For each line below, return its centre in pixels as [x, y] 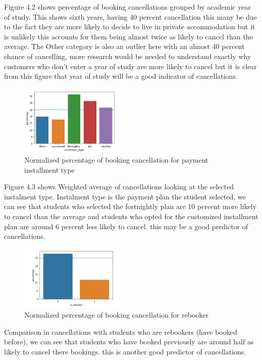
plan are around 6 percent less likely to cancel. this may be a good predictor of [126, 226]
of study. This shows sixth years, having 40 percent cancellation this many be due [130, 16]
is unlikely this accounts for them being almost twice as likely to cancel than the [128, 36]
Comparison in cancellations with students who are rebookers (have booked [121, 331]
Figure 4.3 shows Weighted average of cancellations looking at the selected [119, 187]
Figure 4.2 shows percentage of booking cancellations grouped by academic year [127, 7]
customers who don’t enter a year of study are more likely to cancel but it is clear [130, 66]
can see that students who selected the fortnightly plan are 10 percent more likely [130, 206]
